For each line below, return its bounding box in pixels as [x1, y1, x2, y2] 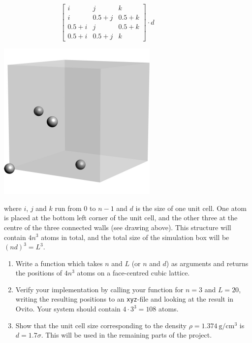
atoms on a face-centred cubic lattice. [77, 268, 190, 278]
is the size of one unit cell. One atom [135, 203, 247, 213]
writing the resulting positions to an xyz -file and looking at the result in [15, 294, 234, 304]
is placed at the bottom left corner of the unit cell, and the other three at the [4, 212, 238, 223]
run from [55, 203, 82, 213]
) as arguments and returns [166, 258, 249, 268]
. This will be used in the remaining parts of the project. [41, 330, 212, 340]
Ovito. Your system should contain [15, 304, 121, 314]
